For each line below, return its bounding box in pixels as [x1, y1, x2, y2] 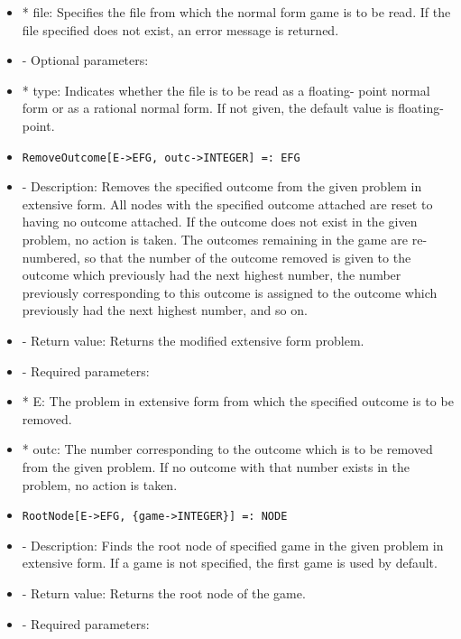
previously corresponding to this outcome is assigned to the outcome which [22, 282, 438, 301]
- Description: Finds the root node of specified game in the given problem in [22, 535, 444, 554]
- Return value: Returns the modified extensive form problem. [22, 330, 364, 349]
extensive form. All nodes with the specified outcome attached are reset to [22, 194, 433, 213]
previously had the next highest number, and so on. [22, 301, 308, 319]
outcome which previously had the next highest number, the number [22, 265, 401, 284]
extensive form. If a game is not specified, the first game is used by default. [22, 553, 438, 572]
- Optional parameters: [22, 51, 149, 69]
